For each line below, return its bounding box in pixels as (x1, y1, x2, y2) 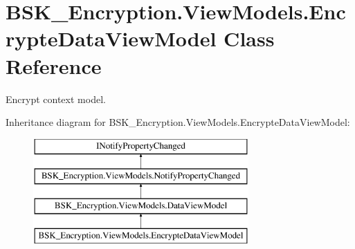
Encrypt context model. (6, 91, 106, 106)
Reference (6, 51, 102, 80)
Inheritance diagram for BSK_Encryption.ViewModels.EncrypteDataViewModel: (6, 115, 350, 129)
